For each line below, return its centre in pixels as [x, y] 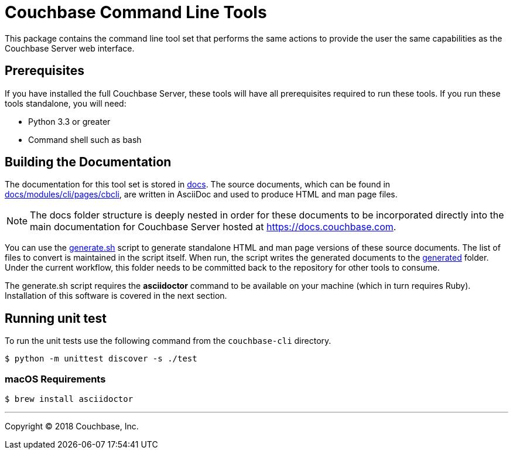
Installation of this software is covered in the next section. [116, 296]
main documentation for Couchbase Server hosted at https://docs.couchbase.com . [213, 227]
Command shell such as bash [85, 139]
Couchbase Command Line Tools [136, 12]
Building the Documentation [88, 162]
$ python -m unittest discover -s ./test [101, 359]
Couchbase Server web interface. [70, 48]
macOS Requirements [55, 379]
